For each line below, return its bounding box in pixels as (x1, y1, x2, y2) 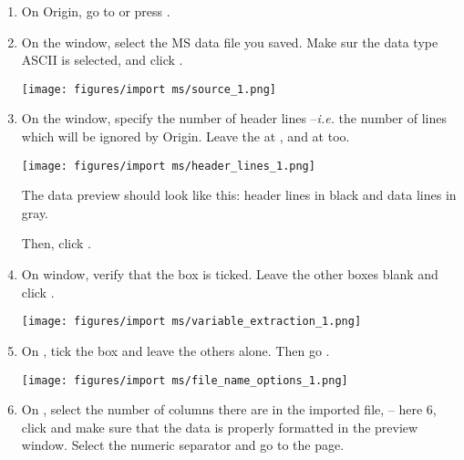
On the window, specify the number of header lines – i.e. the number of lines (21, 109, 447, 128)
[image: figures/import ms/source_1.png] (21, 82, 276, 96)
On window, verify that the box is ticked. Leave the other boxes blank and (21, 265, 438, 284)
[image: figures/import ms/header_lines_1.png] (21, 159, 315, 172)
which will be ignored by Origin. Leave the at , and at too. (21, 127, 350, 146)
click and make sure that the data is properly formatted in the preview (21, 417, 418, 436)
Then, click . (21, 234, 92, 253)
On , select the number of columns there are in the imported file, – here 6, (21, 400, 437, 419)
